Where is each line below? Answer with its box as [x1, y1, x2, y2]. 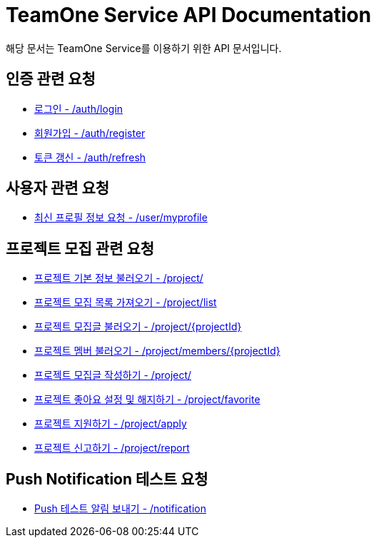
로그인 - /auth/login [34, 102, 123, 115]
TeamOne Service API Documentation [6, 3, 372, 27]
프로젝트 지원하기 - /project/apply [34, 417, 187, 430]
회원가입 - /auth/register [34, 126, 146, 139]
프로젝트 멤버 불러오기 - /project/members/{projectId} [34, 345, 280, 357]
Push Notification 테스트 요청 [6, 470, 208, 488]
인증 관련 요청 [6, 70, 96, 88]
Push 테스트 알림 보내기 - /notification [34, 502, 206, 515]
